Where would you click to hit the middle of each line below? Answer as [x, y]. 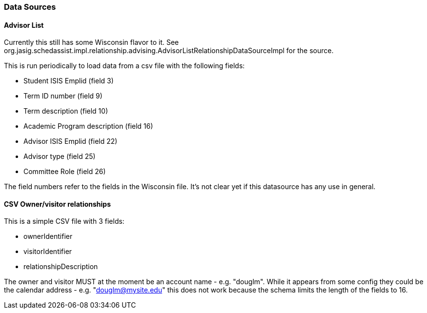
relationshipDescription [61, 267]
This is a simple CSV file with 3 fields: [64, 221]
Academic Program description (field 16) [88, 126]
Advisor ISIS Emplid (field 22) [71, 141]
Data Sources [30, 7]
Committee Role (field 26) [65, 172]
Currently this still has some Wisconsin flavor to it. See [91, 42]
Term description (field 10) [66, 111]
